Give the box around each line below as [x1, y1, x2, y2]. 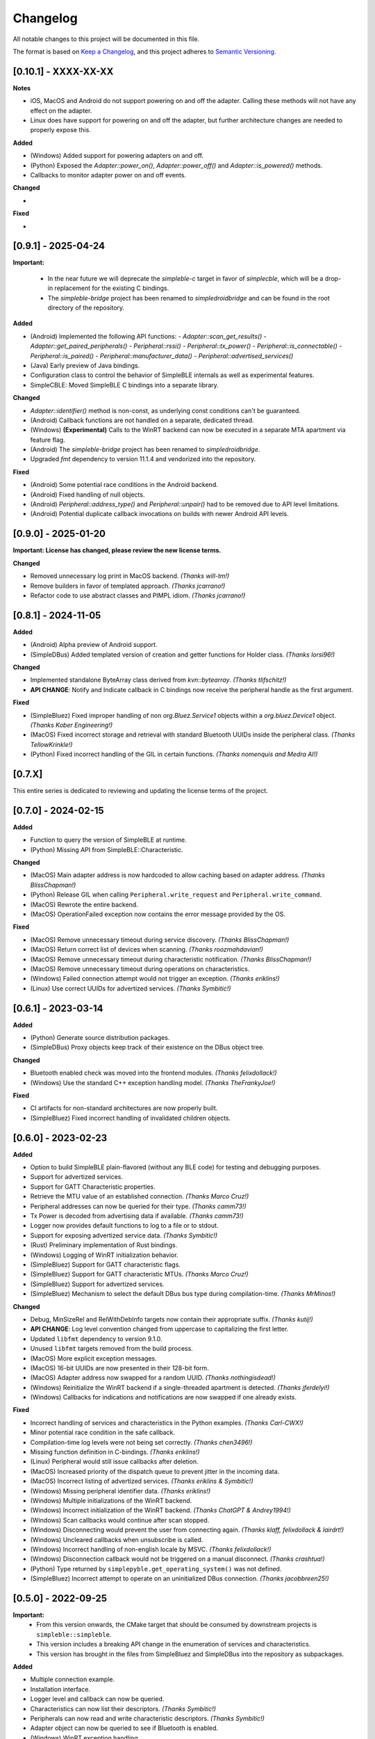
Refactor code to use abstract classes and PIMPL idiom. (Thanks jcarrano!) [30, 591, 246, 600]
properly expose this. [30, 126, 92, 134]
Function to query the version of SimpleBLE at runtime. [30, 835, 187, 844]
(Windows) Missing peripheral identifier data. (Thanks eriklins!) [30, 1486, 211, 1495]
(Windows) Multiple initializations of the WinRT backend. [30, 1496, 192, 1505]
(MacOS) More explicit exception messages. [30, 1354, 157, 1363]
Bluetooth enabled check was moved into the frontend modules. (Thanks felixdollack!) [30, 1068, 277, 1077]
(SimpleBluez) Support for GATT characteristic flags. [30, 1260, 181, 1269]
